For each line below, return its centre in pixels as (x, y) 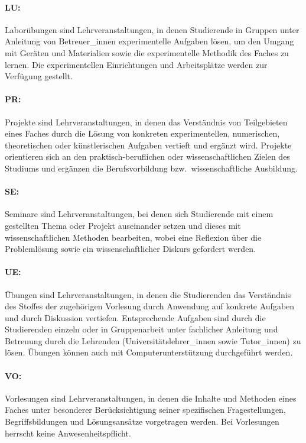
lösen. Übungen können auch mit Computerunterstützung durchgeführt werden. (149, 352)
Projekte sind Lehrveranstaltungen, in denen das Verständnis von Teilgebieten (146, 122)
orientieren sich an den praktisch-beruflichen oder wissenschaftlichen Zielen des (147, 156)
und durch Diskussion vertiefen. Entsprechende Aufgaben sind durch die (135, 317)
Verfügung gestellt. (39, 76)
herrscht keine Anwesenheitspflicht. (68, 433)
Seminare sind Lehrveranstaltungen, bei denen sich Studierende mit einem (139, 214)
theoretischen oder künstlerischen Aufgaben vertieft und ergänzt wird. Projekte (148, 145)
